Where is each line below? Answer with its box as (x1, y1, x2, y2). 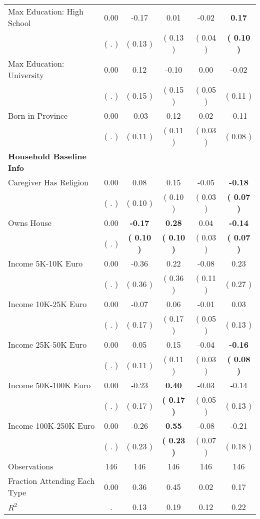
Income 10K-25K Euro (8, 298, 87, 310)
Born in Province (8, 110, 68, 121)
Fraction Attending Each (8, 475, 95, 486)
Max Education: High (8, 6, 83, 17)
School (8, 17, 31, 29)
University (8, 69, 44, 81)
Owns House (8, 217, 51, 228)
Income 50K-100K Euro (8, 379, 91, 391)
